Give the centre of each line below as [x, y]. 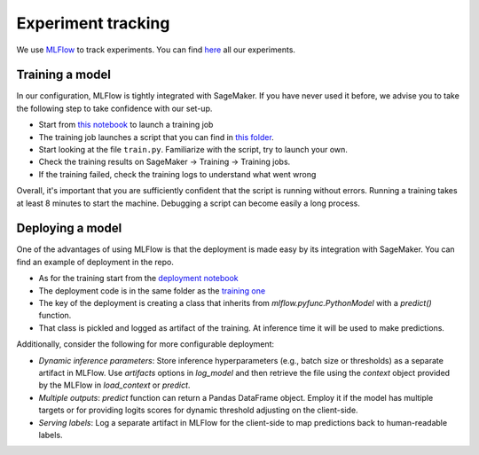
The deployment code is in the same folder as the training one [152, 290]
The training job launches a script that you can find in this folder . [156, 137]
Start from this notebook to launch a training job [126, 125]
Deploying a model [69, 228]
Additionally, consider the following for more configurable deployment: [145, 344]
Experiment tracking [93, 23]
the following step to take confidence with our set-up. [114, 108]
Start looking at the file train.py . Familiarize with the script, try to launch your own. [193, 150]
